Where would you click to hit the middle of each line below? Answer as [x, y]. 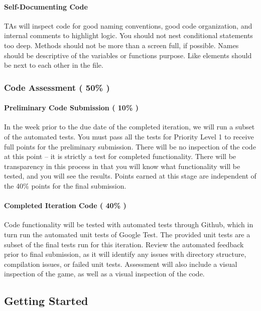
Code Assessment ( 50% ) [57, 87]
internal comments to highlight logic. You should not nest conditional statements [128, 35]
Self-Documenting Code [46, 6]
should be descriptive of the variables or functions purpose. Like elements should [128, 55]
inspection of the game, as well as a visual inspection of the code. [104, 274]
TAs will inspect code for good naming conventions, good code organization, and [128, 25]
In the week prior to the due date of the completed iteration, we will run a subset [129, 127]
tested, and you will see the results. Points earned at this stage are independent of [130, 176]
